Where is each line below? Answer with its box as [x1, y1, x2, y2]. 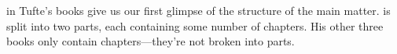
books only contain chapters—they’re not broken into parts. [6, 33, 295, 49]
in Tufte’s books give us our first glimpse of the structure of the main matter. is [6, 2, 391, 18]
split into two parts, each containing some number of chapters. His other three [6, 17, 384, 34]
